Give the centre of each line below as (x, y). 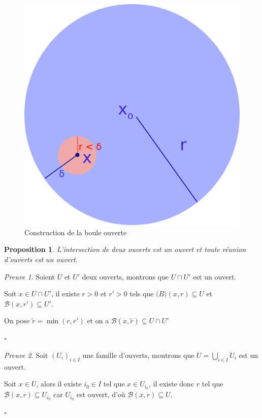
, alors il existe (59, 384)
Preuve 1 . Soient (29, 276)
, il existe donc (172, 384)
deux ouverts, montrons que (125, 276)
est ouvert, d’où (101, 394)
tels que (142, 294)
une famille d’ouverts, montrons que (138, 355)
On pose (17, 321)
